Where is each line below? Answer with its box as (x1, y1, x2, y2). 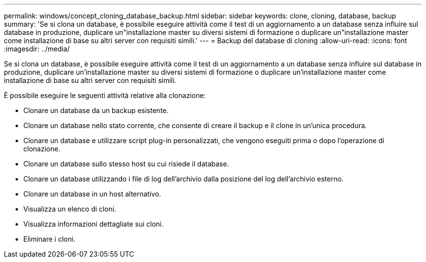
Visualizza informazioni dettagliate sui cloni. (23, 220, 164, 228)
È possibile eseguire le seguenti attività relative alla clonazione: (4, 91, 206, 99)
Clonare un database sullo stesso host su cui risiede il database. (23, 160, 229, 168)
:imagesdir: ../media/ (4, 45, 70, 53)
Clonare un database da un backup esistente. (23, 106, 169, 115)
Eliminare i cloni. (23, 235, 75, 243)
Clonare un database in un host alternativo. (23, 190, 161, 198)
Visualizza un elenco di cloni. (23, 205, 116, 213)
